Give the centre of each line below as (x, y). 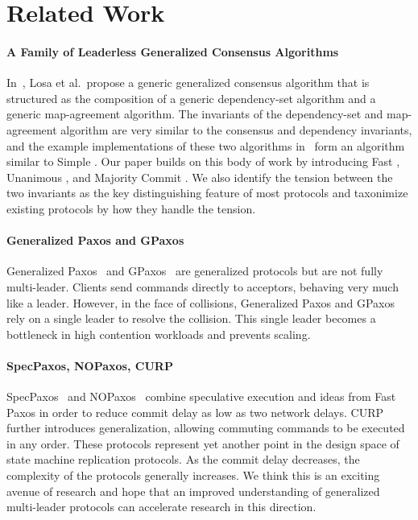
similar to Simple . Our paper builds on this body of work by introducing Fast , (203, 161)
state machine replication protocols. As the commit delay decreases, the (183, 459)
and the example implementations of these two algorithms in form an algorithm (206, 145)
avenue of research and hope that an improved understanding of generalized (193, 491)
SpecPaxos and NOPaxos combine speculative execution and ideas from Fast (201, 396)
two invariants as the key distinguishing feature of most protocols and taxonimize (207, 193)
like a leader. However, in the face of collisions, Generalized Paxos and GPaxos (201, 302)
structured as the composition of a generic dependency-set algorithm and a (191, 98)
